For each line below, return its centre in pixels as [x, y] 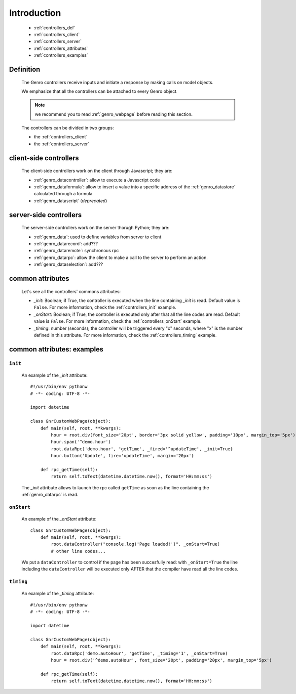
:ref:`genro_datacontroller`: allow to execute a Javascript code [97, 180]
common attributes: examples [56, 349]
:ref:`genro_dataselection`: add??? [68, 264]
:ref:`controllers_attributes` [61, 48]
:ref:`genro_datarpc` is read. [50, 495]
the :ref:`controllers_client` [60, 137]
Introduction [35, 13]
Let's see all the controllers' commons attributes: [71, 291]
